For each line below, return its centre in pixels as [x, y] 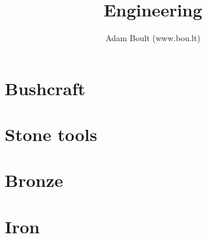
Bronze [34, 180]
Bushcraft [45, 88]
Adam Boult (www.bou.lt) [153, 38]
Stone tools [51, 134]
